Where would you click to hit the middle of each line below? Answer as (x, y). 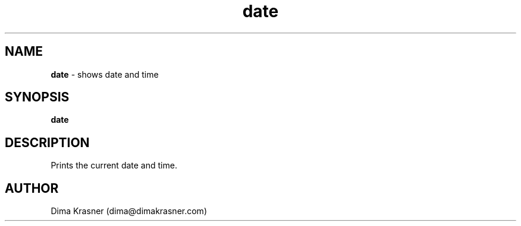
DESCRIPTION (47, 142)
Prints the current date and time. (114, 165)
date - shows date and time (105, 74)
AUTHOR (32, 188)
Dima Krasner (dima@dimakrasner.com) (129, 211)
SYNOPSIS (37, 97)
